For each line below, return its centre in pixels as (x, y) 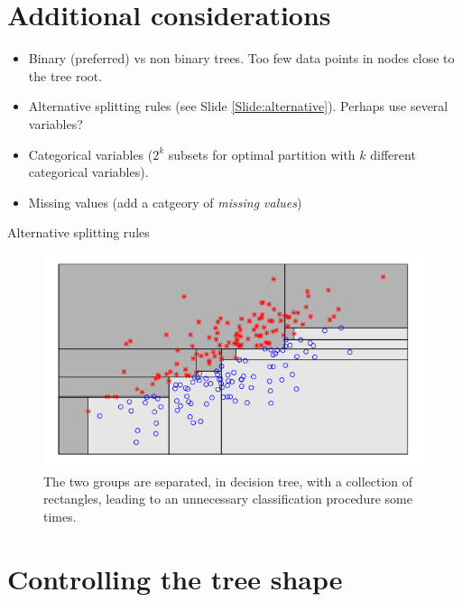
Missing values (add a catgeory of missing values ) (165, 202)
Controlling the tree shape (175, 578)
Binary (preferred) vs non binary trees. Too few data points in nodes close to (241, 58)
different (393, 154)
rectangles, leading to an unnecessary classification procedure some (228, 499)
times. (60, 517)
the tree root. (65, 75)
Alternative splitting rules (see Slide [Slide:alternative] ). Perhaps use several (238, 106)
